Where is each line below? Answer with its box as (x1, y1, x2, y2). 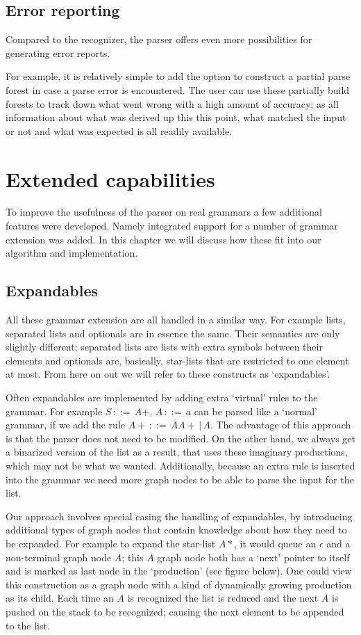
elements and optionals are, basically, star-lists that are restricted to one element (6, 353, 349, 367)
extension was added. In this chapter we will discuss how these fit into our (6, 232, 321, 246)
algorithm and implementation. (6, 246, 138, 260)
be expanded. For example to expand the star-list (6, 536, 216, 550)
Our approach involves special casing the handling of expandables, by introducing (6, 508, 353, 523)
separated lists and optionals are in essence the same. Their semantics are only (6, 325, 340, 340)
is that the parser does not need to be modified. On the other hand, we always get (6, 431, 356, 445)
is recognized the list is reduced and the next (127, 590, 319, 605)
